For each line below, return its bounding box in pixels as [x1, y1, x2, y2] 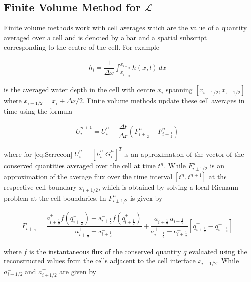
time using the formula [4, 105, 73, 116]
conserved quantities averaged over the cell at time [4, 160, 156, 171]
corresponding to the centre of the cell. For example [4, 42, 159, 52]
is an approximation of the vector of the [124, 149, 244, 159]
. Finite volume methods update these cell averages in [83, 95, 245, 105]
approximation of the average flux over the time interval [4, 171, 173, 181]
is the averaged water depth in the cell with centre [4, 84, 155, 95]
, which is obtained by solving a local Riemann [98, 182, 239, 192]
